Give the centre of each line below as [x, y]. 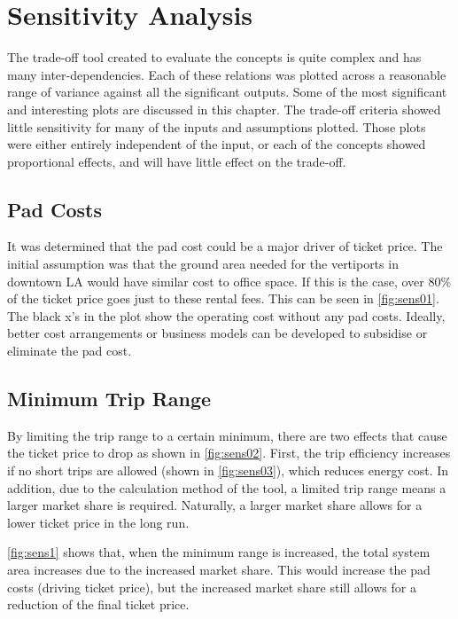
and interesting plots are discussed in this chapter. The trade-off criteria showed [224, 109]
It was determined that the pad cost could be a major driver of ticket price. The [225, 246]
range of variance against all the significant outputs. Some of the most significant [227, 92]
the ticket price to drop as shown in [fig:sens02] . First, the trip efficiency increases [229, 453]
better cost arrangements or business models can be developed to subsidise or [217, 333]
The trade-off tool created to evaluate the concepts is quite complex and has [214, 57]
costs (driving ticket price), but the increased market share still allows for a [212, 587]
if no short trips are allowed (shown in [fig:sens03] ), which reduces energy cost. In [228, 470]
